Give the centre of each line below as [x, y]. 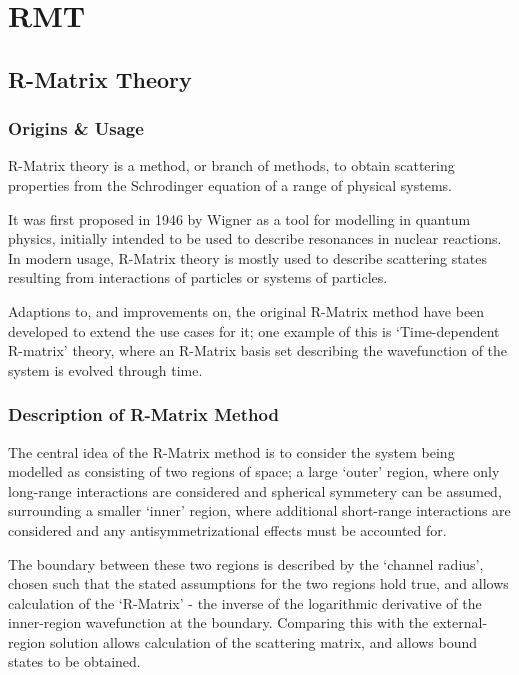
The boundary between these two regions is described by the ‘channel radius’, [246, 563]
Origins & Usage [76, 128]
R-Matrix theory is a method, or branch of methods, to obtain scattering [231, 165]
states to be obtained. [74, 661]
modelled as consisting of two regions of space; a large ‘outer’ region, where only [254, 471]
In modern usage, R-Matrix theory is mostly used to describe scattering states [247, 257]
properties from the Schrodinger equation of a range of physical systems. [230, 184]
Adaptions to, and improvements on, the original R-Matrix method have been [246, 310]
